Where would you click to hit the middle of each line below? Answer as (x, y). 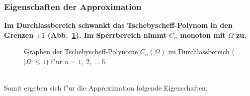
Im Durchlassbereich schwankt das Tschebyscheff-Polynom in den (118, 25)
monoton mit (203, 35)
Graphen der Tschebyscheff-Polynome (81, 51)
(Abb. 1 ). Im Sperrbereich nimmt (107, 35)
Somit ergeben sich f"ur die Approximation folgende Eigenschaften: (106, 88)
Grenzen (19, 35)
